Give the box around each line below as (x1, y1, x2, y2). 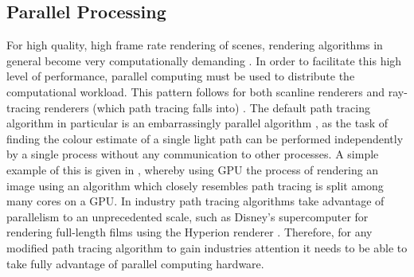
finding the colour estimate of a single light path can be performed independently (6, 130, 404, 146)
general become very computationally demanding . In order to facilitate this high (6, 52, 402, 68)
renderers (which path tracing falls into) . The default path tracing (44, 99, 370, 115)
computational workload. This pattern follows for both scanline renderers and (6, 83, 385, 99)
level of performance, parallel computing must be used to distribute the (6, 68, 355, 84)
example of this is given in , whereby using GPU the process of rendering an (6, 161, 379, 178)
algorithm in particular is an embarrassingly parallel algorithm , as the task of (6, 115, 389, 131)
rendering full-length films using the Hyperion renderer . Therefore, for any (6, 224, 373, 240)
